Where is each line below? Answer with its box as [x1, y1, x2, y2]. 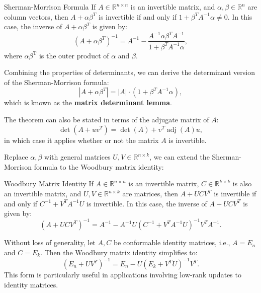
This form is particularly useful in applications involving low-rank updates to [4, 269, 241, 279]
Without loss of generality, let [4, 237, 96, 248]
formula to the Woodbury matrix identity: [34, 161, 164, 172]
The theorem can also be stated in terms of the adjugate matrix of [4, 114, 209, 125]
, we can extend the [149, 152, 210, 162]
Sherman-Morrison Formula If [4, 2, 96, 12]
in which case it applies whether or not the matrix [4, 134, 159, 145]
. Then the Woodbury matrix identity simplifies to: [40, 247, 198, 257]
